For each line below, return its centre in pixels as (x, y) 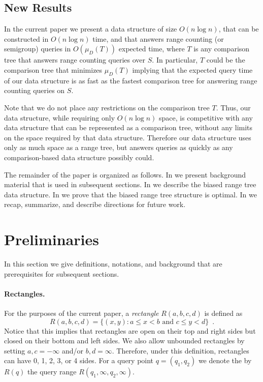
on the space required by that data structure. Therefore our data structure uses (128, 137)
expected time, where (152, 49)
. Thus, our (233, 107)
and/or (72, 350)
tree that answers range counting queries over (75, 60)
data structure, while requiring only (60, 117)
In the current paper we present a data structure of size (91, 29)
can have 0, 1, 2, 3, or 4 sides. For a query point (79, 360)
